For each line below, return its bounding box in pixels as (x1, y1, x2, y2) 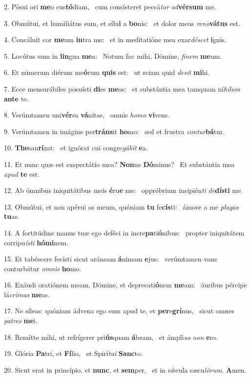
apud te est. (4, 168, 40, 179)
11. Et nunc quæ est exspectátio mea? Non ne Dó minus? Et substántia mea (4, 159, 235, 169)
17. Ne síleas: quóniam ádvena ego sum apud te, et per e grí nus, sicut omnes (4, 306, 234, 316)
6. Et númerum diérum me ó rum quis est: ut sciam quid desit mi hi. (4, 67, 210, 77)
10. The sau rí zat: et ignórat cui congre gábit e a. (4, 142, 148, 153)
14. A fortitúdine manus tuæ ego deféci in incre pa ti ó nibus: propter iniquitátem (4, 227, 245, 237)
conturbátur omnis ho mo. (4, 263, 82, 273)
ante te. (4, 93, 29, 103)
